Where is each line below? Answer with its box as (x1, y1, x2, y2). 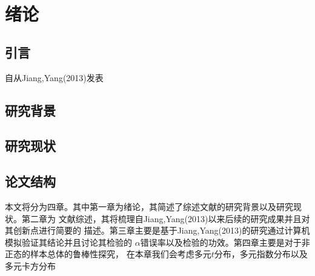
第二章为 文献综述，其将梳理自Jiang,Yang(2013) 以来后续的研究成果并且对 (21, 212, 310, 225)
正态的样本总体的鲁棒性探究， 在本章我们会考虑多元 (5, 248, 211, 260)
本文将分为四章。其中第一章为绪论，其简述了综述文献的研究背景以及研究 (5, 200, 293, 212)
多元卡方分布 (5, 259, 56, 272)
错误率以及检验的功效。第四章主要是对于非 (140, 235, 310, 248)
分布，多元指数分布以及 (214, 248, 308, 260)
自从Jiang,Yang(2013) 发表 (5, 71, 104, 84)
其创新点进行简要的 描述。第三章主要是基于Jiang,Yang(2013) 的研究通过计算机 (5, 224, 310, 237)
